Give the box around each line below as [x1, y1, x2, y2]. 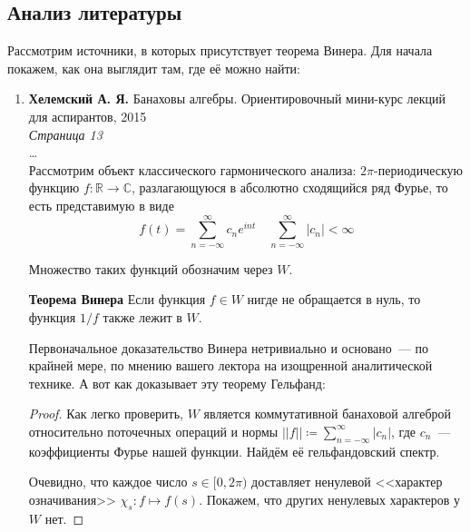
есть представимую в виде [28, 195, 174, 214]
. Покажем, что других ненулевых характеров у [199, 489, 461, 508]
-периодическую [374, 160, 464, 179]
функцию [28, 178, 80, 197]
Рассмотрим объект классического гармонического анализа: [28, 160, 357, 179]
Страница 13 [28, 124, 103, 143]
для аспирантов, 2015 [28, 106, 147, 125]
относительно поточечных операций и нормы [28, 421, 279, 440]
